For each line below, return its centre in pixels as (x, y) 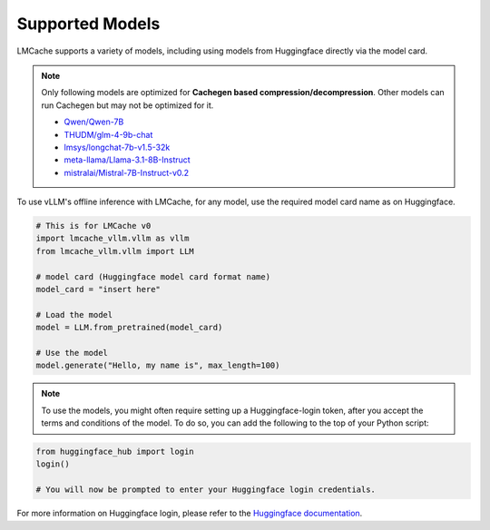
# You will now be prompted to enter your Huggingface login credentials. (206, 490)
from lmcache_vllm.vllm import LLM (115, 251)
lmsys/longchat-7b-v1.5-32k (117, 147)
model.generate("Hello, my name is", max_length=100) (158, 366)
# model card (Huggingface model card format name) (153, 276)
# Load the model (74, 314)
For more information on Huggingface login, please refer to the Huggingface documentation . (190, 514)
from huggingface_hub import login (115, 452)
